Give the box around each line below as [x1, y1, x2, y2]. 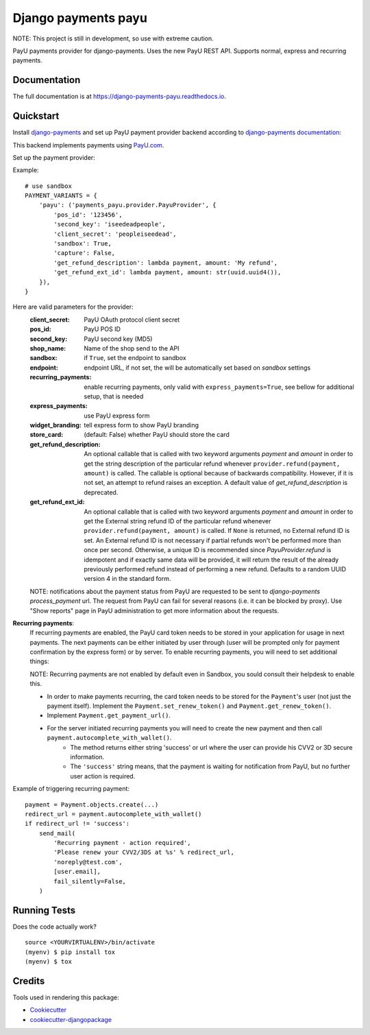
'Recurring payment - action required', [53, 839, 191, 847]
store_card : [29, 431, 64, 439]
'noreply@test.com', [53, 858, 123, 866]
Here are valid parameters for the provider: [12, 302, 134, 311]
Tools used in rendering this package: [12, 993, 119, 1001]
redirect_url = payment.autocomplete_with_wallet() [25, 810, 202, 818]
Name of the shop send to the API [84, 344, 180, 353]
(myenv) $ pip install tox [25, 948, 116, 956]
